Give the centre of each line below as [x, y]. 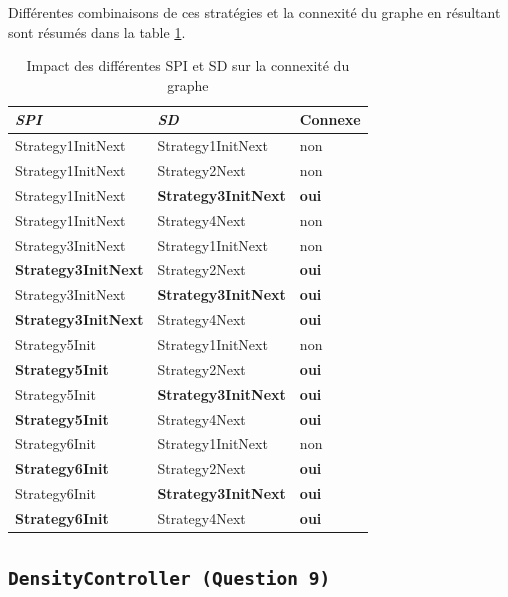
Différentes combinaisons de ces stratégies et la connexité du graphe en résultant [254, 12]
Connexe [330, 119]
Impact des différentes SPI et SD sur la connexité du [188, 65]
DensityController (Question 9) [169, 579]
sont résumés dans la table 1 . [97, 31]
